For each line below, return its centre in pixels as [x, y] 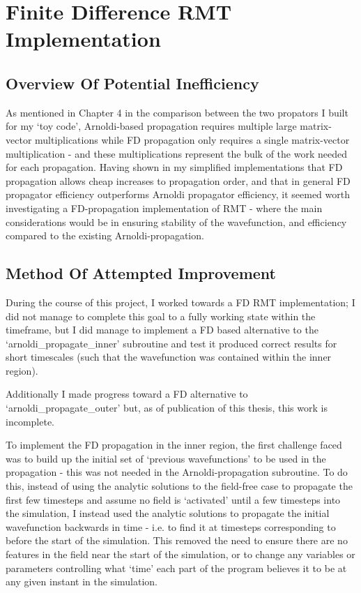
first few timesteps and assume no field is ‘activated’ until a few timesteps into [173, 499]
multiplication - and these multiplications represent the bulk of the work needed [176, 153]
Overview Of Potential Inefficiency [132, 83]
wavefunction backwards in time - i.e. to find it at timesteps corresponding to [171, 526]
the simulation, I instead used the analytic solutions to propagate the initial [168, 513]
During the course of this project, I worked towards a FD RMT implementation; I [180, 302]
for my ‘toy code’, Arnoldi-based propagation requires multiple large [151, 126]
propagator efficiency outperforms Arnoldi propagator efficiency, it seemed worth [178, 194]
